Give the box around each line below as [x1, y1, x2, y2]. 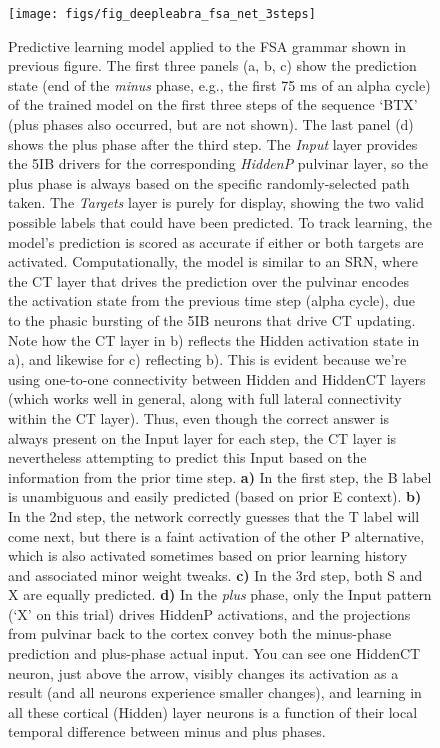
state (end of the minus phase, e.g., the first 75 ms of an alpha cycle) [8, 74, 431, 95]
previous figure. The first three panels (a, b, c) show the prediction [8, 55, 417, 76]
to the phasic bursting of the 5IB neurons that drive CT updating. [8, 309, 416, 330]
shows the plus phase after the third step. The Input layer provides [8, 133, 418, 154]
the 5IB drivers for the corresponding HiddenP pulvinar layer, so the [8, 153, 428, 174]
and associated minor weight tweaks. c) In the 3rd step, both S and [8, 564, 423, 585]
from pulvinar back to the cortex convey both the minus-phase [8, 623, 392, 644]
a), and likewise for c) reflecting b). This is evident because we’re [8, 349, 407, 370]
